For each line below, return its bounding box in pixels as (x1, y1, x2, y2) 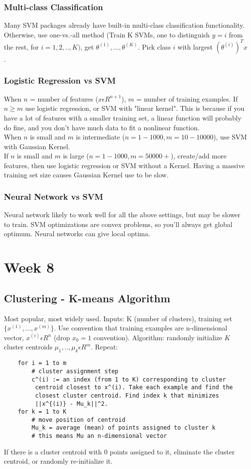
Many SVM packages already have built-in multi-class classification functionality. (4, 20, 245, 30)
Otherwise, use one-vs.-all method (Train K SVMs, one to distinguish (4, 29, 210, 39)
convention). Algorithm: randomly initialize (94, 332, 222, 342)
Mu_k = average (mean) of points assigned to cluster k (31, 424, 216, 432)
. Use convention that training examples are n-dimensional (54, 323, 227, 333)
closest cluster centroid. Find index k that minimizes (35, 392, 219, 399)
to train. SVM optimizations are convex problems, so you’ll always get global (4, 219, 233, 229)
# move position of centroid (31, 416, 125, 423)
